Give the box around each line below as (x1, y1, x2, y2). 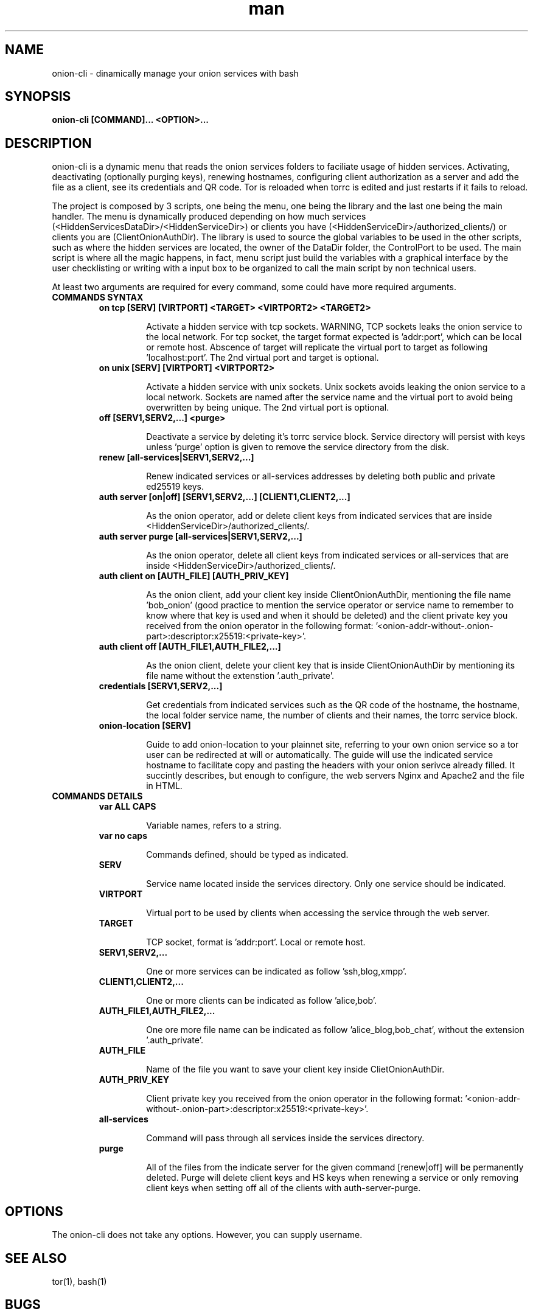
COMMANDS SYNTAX (52, 292, 144, 303)
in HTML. (146, 780, 183, 791)
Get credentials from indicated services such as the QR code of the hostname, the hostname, (146, 700, 520, 711)
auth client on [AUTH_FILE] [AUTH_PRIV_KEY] (99, 571, 289, 582)
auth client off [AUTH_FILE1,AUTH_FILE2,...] (99, 641, 281, 652)
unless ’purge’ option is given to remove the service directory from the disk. (146, 442, 449, 453)
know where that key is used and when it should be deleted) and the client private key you (146, 610, 508, 621)
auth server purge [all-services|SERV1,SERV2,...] (99, 531, 302, 542)
